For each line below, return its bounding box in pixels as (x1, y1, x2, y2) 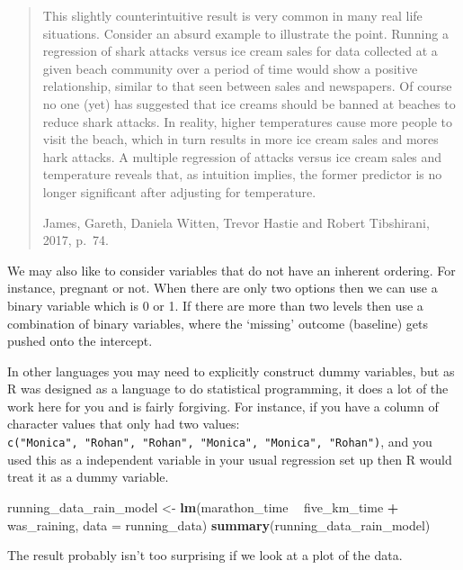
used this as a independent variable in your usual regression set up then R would (7, 449, 452, 468)
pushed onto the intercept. (7, 331, 153, 350)
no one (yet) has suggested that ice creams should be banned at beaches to (42, 94, 456, 113)
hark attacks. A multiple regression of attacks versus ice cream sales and (42, 147, 442, 166)
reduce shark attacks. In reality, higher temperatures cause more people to (42, 112, 452, 131)
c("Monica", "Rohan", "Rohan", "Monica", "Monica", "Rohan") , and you (7, 432, 432, 451)
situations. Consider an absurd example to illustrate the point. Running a (42, 23, 449, 42)
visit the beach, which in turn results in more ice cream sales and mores (42, 130, 439, 149)
